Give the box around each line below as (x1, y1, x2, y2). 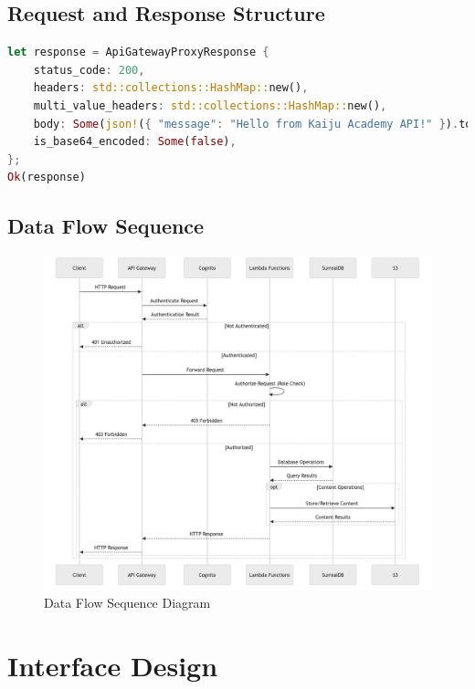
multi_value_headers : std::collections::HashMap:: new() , (33, 99, 387, 112)
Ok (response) (7, 171, 86, 184)
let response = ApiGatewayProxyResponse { (7, 46, 269, 59)
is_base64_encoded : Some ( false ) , (33, 135, 237, 149)
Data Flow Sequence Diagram (44, 592, 211, 611)
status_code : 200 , (33, 63, 145, 77)
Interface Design (7, 646, 218, 684)
